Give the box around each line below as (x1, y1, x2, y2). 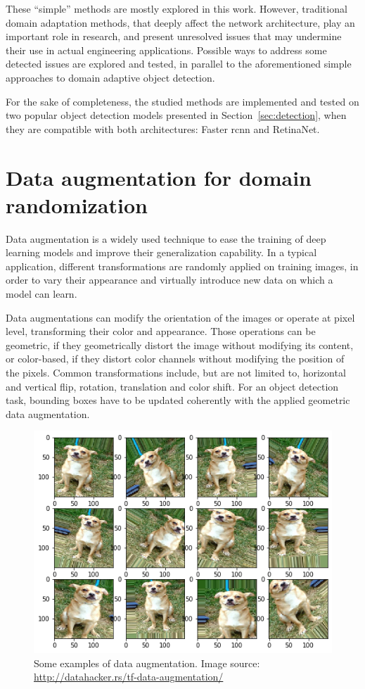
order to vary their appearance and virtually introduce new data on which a (6, 272, 333, 287)
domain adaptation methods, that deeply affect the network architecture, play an (6, 15, 355, 30)
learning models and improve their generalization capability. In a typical (6, 245, 317, 260)
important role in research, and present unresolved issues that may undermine (6, 29, 342, 44)
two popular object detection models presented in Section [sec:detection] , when (6, 108, 347, 122)
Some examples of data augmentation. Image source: (34, 655, 260, 670)
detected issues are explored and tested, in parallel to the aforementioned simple (6, 56, 352, 71)
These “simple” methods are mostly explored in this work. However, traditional (6, 1, 347, 15)
